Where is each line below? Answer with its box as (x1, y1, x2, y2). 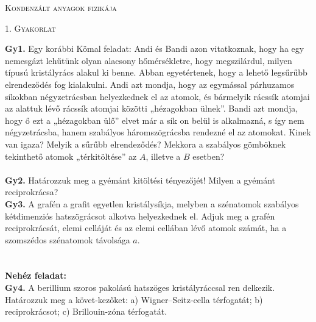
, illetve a (146, 149, 181, 162)
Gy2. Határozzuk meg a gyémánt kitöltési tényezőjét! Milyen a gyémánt (5, 173, 276, 186)
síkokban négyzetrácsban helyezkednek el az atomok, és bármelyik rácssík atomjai (5, 90, 310, 102)
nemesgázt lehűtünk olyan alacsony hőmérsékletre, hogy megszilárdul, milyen (5, 54, 292, 66)
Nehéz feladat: (5, 269, 66, 282)
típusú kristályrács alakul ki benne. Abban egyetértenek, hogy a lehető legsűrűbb (5, 66, 307, 79)
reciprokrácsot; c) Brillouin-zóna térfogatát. (5, 305, 167, 318)
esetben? (192, 149, 225, 162)
